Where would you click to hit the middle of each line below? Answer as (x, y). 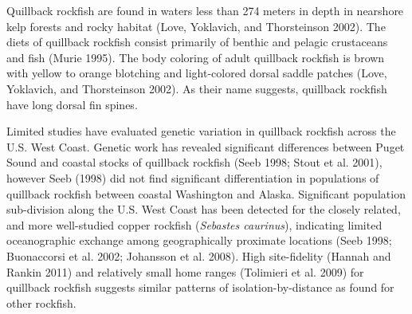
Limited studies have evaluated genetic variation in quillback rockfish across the (201, 131)
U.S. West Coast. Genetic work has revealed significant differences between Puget (206, 146)
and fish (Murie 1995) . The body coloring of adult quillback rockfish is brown (196, 57)
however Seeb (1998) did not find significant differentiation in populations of (193, 177)
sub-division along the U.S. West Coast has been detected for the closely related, (204, 209)
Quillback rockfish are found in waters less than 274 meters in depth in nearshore (205, 10)
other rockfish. (41, 302)
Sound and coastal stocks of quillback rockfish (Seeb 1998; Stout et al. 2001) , (194, 162)
